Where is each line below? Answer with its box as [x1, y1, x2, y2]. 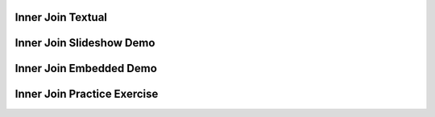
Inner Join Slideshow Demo [14, 36, 155, 50]
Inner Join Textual [14, 10, 108, 24]
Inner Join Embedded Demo [14, 62, 157, 75]
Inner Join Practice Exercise [14, 87, 159, 101]
